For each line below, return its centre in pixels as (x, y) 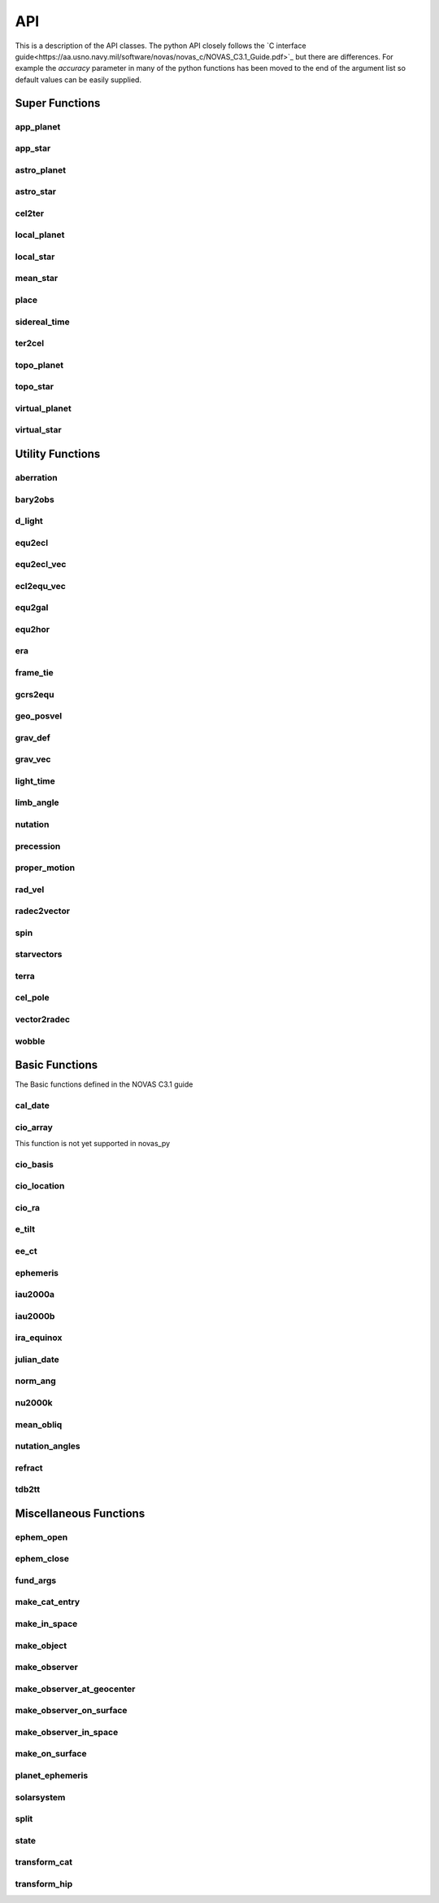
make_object (41, 1646)
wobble (30, 1041)
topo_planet (39, 365)
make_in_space (46, 1624)
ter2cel (30, 344)
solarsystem (40, 1797)
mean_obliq (39, 1424)
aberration (36, 477)
